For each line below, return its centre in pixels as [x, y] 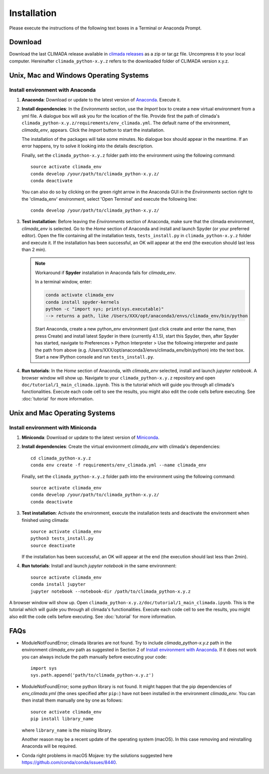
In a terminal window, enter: [64, 282]
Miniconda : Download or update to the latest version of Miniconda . [90, 437]
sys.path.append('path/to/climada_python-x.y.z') [92, 675]
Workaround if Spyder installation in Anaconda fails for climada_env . [106, 273]
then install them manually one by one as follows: [72, 700]
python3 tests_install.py [62, 539]
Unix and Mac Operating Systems [62, 413]
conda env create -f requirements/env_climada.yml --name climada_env [119, 465]
